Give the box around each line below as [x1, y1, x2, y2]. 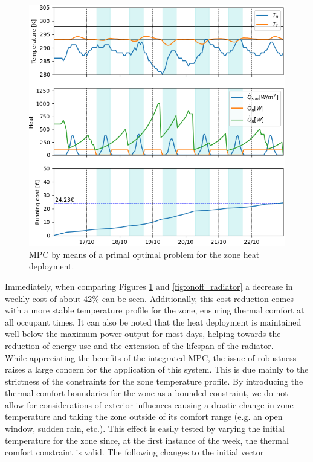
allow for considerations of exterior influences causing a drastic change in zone [5, 398, 294, 411]
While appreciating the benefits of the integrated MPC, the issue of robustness [5, 351, 297, 364]
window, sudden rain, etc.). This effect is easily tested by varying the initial [5, 422, 285, 435]
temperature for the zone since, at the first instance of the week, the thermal [5, 434, 289, 446]
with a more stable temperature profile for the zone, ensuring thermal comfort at [5, 304, 305, 316]
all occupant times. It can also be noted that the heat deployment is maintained [5, 315, 302, 328]
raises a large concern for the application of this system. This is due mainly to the [5, 363, 309, 376]
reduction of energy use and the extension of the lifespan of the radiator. [5, 339, 274, 351]
